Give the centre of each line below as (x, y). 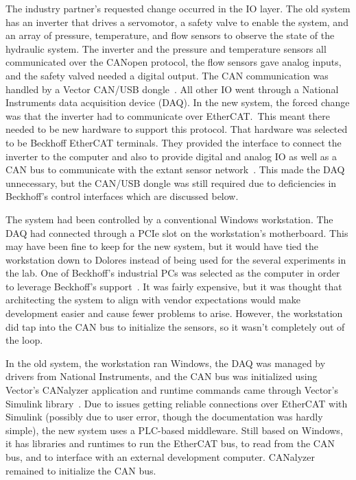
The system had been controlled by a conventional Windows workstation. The (169, 219)
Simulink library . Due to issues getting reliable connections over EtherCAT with (177, 403)
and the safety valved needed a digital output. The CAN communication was (167, 75)
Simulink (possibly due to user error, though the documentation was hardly (164, 417)
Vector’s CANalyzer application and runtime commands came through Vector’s (172, 390)
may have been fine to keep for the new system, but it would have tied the (162, 246)
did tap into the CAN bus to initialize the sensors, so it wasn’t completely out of (175, 326)
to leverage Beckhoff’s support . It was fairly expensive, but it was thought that (174, 286)
